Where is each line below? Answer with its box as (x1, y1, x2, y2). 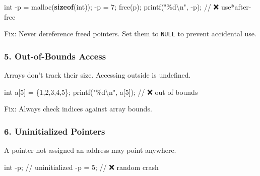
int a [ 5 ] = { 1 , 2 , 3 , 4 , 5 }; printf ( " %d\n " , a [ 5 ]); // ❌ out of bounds (4, 86, 198, 97)
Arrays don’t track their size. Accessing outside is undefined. (4, 70, 191, 80)
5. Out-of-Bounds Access (4, 49, 106, 62)
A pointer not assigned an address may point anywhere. (4, 145, 176, 155)
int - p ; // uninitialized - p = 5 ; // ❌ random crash (4, 161, 159, 172)
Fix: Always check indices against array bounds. (4, 103, 152, 114)
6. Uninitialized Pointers (4, 125, 105, 137)
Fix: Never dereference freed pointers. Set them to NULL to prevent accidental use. (4, 28, 256, 39)
